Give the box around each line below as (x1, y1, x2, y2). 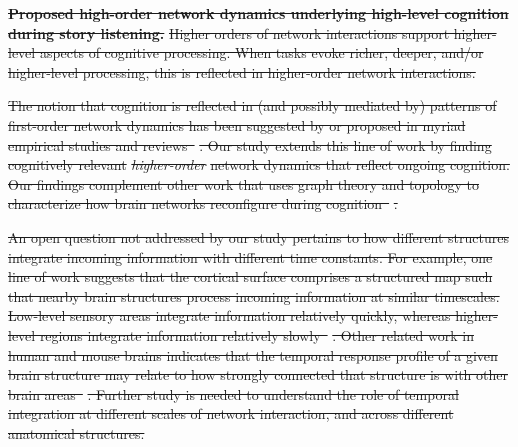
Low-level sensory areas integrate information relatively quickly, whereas (8, 305, 451, 326)
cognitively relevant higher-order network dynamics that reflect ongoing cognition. (8, 154, 510, 175)
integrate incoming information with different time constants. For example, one (8, 246, 493, 267)
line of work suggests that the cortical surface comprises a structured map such (8, 266, 493, 287)
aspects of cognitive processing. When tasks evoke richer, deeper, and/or (39, 42, 484, 63)
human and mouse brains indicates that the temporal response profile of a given (8, 344, 498, 365)
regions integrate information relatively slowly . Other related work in (39, 324, 474, 345)
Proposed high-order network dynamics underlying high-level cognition (8, 3, 509, 23)
